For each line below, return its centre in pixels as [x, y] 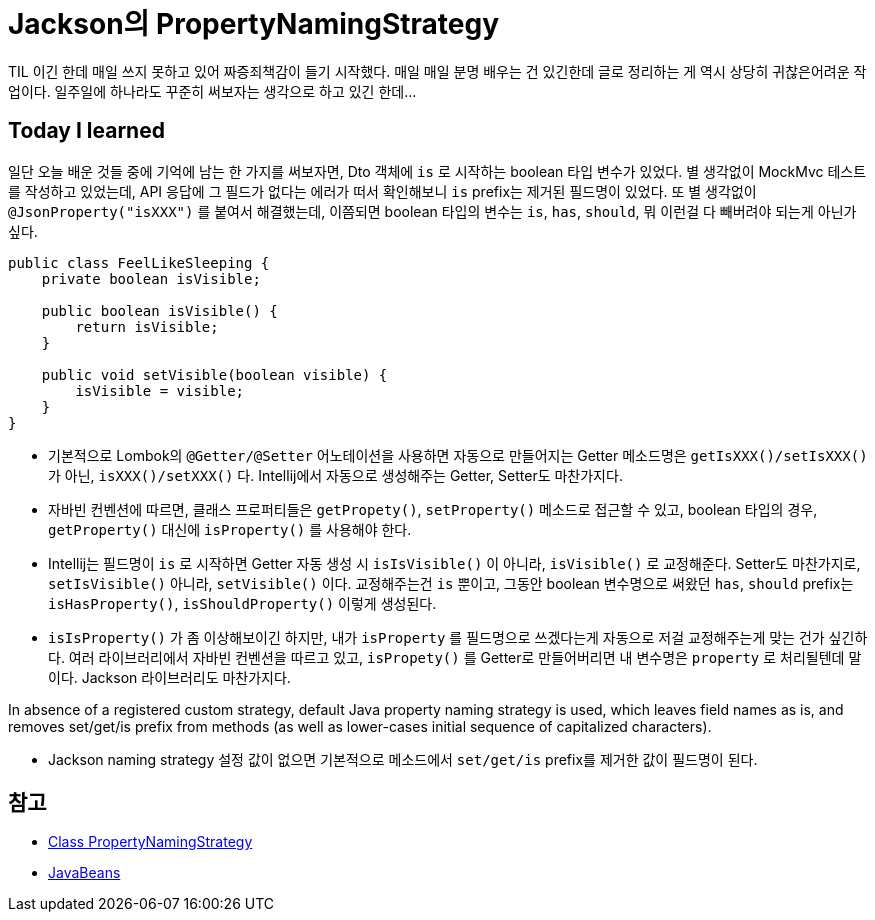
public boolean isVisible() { [159, 310]
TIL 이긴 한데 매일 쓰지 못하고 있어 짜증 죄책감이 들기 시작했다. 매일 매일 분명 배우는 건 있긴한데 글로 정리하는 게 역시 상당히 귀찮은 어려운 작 [437, 71]
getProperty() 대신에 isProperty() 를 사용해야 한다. [230, 529]
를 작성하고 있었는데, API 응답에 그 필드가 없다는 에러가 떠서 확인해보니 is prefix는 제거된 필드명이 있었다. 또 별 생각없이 [382, 191]
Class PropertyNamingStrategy [150, 842]
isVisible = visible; [160, 390]
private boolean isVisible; [151, 278]
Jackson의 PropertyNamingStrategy [254, 24]
